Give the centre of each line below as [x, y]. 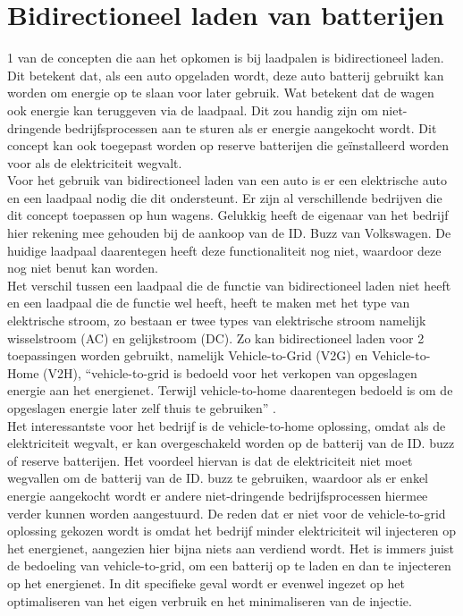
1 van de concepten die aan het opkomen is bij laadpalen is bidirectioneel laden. [226, 58]
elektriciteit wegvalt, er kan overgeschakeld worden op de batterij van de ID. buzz [231, 443]
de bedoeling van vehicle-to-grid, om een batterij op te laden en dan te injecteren [229, 565]
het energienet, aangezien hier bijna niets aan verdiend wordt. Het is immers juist [231, 548]
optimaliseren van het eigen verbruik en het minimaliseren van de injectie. [210, 600]
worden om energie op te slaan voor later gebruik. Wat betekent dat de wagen [221, 93]
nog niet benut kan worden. [83, 268]
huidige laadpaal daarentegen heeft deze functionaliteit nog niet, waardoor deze [224, 250]
